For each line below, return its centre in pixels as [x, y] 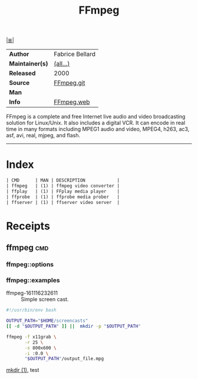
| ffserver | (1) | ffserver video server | [63, 202]
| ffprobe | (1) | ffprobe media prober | [63, 197]
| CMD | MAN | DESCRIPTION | [63, 180]
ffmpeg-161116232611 [32, 293]
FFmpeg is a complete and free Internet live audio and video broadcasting [96, 117]
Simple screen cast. [45, 299]
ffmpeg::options [30, 264]
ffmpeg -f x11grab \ [32, 337]
